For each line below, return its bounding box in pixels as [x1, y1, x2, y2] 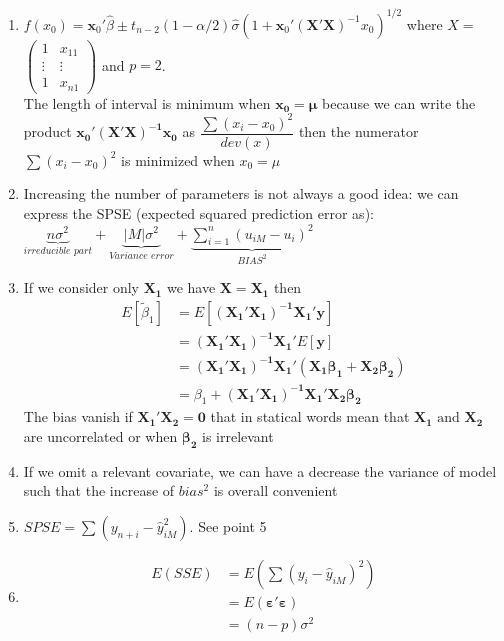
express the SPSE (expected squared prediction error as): [23, 202, 374, 223]
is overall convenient [213, 480, 338, 501]
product [23, 121, 72, 142]
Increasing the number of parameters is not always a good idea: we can [23, 183, 459, 204]
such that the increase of [23, 480, 175, 501]
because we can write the [321, 92, 476, 113]
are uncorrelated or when [23, 425, 178, 446]
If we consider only [23, 277, 140, 298]
